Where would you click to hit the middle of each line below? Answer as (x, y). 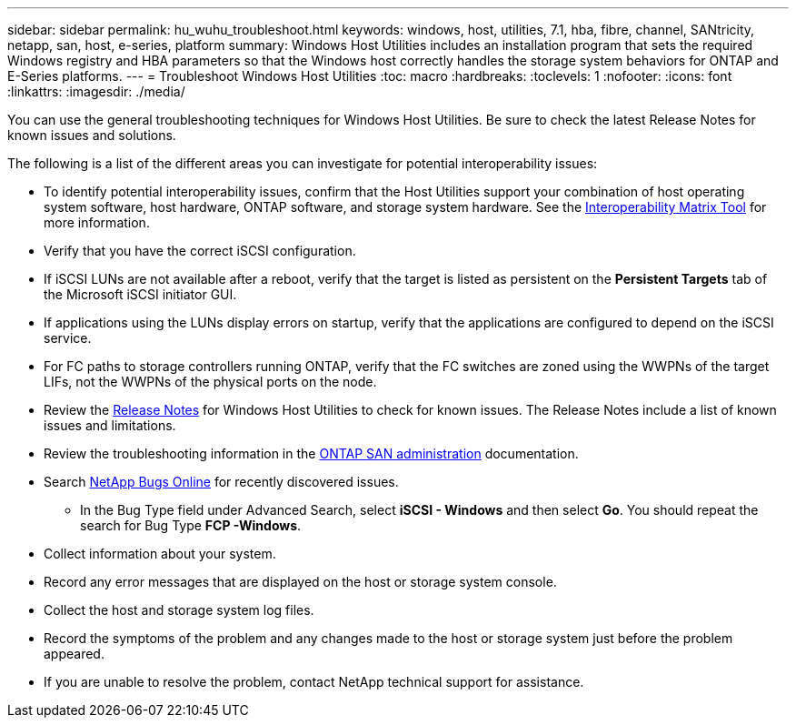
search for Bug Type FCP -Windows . (191, 525)
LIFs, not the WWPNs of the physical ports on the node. (210, 382)
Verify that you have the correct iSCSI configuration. (200, 251)
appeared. (74, 654)
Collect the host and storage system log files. (179, 610)
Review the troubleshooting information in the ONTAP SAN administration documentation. (311, 453)
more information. (97, 222)
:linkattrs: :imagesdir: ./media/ (96, 91)
